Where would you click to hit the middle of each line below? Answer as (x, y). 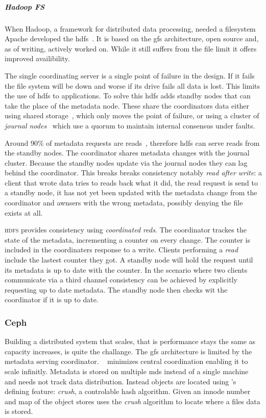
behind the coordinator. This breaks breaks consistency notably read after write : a (133, 173)
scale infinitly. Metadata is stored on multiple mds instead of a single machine (127, 371)
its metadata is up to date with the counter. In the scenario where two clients (126, 269)
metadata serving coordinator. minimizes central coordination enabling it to (126, 361)
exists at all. (24, 212)
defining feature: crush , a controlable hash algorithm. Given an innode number (128, 391)
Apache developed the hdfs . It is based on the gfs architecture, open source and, (132, 38)
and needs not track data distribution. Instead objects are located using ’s (120, 381)
